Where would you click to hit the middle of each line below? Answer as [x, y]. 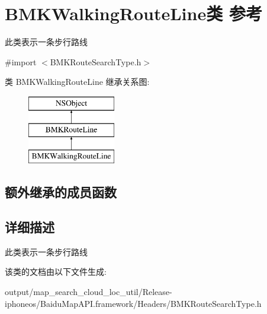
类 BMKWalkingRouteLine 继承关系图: [77, 82]
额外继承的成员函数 [61, 192]
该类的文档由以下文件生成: [56, 272]
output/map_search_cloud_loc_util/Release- [89, 292]
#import [21, 61]
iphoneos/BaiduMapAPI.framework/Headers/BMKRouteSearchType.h [133, 303]
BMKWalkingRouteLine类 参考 [133, 13]
